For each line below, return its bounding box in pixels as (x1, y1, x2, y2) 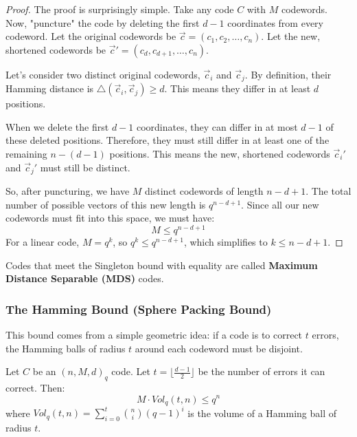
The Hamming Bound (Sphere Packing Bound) (5, 300, 272, 317)
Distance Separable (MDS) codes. (5, 271, 164, 286)
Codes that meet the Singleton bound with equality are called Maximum (5, 257, 318, 272)
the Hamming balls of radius (5, 341, 126, 355)
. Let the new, (261, 29, 321, 43)
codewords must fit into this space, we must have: (5, 211, 215, 225)
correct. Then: (5, 380, 65, 394)
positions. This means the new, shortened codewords (109, 147, 330, 161)
